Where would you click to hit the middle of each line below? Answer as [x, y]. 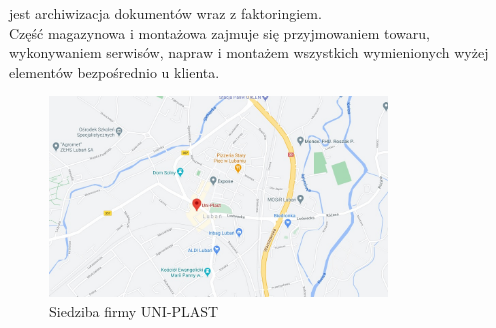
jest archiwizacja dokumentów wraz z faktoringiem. [165, 13]
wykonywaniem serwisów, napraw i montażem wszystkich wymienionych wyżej [249, 52]
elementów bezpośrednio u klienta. [114, 71]
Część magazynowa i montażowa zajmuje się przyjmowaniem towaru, [219, 32]
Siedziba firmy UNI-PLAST [134, 310]
